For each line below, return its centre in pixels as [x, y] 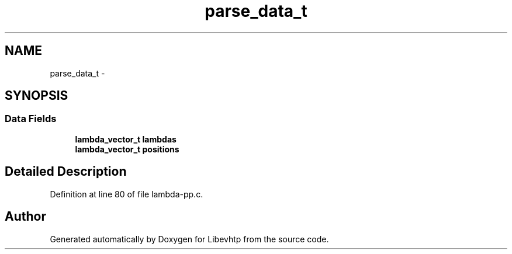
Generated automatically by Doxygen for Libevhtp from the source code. [189, 239]
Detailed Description [66, 172]
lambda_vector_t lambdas [126, 139]
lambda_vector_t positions [127, 149]
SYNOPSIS [37, 96]
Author [25, 217]
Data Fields [31, 119]
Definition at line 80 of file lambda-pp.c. [127, 194]
